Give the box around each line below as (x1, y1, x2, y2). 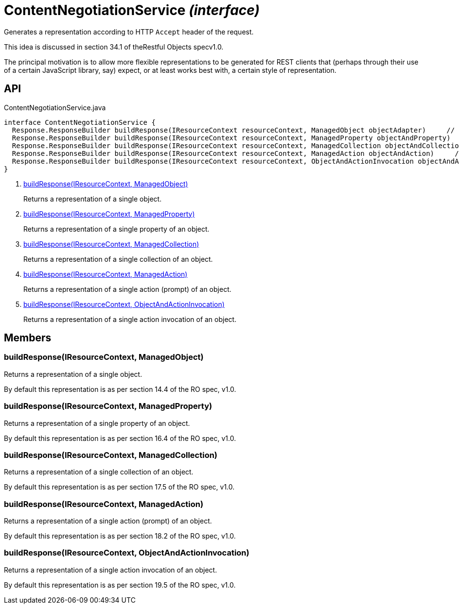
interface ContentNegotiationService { (4, 118, 156, 126)
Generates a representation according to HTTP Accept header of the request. (4, 27, 254, 36)
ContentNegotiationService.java (4, 103, 106, 112)
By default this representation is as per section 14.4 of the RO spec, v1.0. (4, 385, 236, 393)
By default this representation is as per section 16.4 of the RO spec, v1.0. (4, 434, 236, 442)
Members (4, 332, 52, 344)
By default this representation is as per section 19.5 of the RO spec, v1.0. (4, 580, 236, 589)
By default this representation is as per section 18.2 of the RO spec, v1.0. (4, 532, 236, 540)
